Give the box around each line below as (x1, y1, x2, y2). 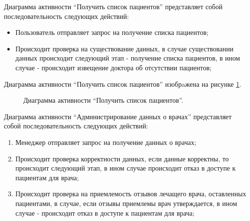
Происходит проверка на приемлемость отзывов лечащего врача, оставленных (15, 189, 246, 199)
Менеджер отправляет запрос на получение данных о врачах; (15, 137, 196, 147)
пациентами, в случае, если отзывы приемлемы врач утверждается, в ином (15, 198, 237, 208)
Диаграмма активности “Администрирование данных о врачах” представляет (4, 111, 232, 121)
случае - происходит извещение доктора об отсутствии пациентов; (15, 62, 212, 72)
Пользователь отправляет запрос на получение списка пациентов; (15, 27, 209, 37)
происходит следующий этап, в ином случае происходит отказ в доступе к (15, 163, 236, 173)
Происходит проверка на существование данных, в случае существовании (15, 43, 233, 53)
